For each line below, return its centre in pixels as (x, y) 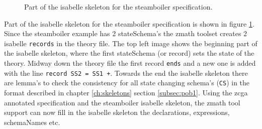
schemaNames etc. (32, 122)
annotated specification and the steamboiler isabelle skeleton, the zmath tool (122, 102)
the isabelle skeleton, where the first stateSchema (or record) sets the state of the (129, 53)
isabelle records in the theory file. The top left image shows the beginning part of (131, 43)
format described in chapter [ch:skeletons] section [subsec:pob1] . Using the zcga (126, 92)
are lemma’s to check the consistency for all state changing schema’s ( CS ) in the (127, 83)
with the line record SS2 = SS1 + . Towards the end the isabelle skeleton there (126, 73)
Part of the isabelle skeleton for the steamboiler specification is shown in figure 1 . (129, 23)
